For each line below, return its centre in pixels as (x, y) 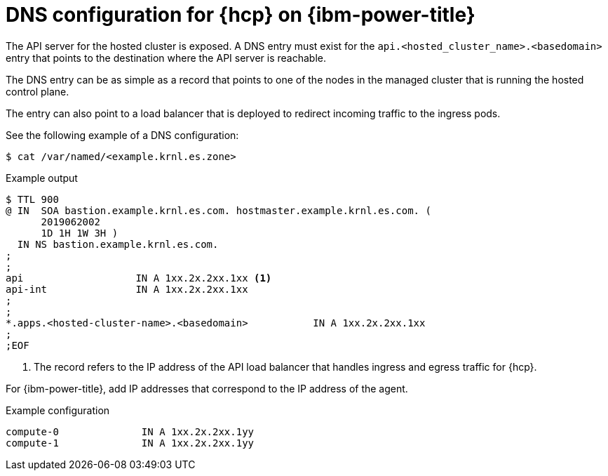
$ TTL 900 (32, 199)
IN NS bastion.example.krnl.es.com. (118, 244)
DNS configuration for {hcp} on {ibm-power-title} (241, 15)
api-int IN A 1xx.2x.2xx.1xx (127, 289)
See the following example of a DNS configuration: (122, 135)
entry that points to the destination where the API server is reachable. (166, 58)
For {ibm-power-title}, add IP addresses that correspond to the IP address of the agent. (207, 388)
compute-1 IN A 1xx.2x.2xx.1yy (130, 443)
